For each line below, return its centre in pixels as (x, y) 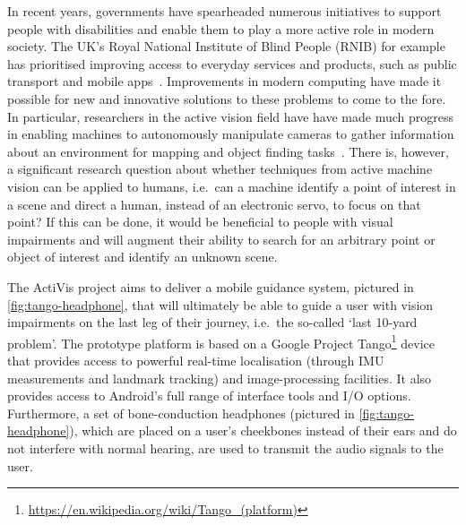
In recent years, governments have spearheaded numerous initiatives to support (224, 11)
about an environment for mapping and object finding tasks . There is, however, (228, 151)
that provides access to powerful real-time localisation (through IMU (196, 360)
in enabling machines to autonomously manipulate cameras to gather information (231, 134)
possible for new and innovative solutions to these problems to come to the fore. (227, 98)
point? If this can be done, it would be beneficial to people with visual (200, 222)
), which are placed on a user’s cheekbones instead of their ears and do (263, 430)
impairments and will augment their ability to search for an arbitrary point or (221, 239)
